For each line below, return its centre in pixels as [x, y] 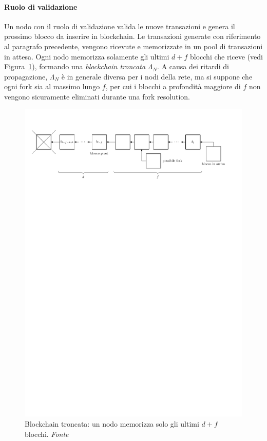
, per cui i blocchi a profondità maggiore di [173, 86]
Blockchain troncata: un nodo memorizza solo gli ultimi [112, 424]
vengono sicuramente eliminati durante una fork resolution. [97, 96]
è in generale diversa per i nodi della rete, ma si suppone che [157, 76]
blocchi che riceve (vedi [226, 56]
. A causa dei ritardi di [193, 66]
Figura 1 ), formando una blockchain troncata [75, 66]
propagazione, [26, 76]
